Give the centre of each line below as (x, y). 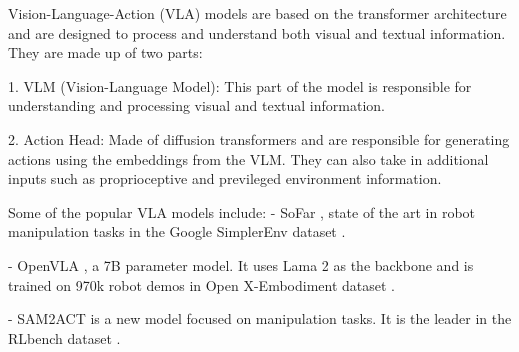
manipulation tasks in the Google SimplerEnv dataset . (177, 231)
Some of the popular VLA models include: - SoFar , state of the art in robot (241, 211)
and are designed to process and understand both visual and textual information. (257, 32)
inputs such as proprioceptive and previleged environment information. (225, 178)
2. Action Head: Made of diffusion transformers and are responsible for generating (259, 138)
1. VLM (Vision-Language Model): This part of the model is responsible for (240, 85)
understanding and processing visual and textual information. (196, 105)
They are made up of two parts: (105, 52)
